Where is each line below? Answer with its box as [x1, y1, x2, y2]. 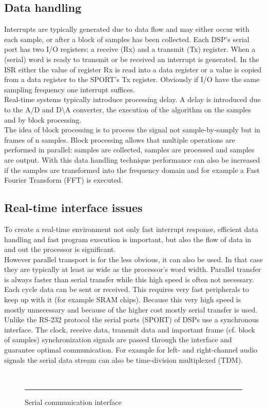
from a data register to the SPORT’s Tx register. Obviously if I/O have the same [4, 74, 260, 85]
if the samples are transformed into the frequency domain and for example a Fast [4, 164, 260, 175]
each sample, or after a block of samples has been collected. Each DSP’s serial [4, 33, 250, 44]
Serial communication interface [25, 396, 122, 407]
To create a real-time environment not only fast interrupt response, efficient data [4, 223, 258, 234]
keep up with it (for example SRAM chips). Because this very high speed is [4, 294, 241, 305]
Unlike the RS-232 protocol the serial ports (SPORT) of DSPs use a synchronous [4, 314, 259, 325]
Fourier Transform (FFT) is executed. [4, 174, 123, 185]
